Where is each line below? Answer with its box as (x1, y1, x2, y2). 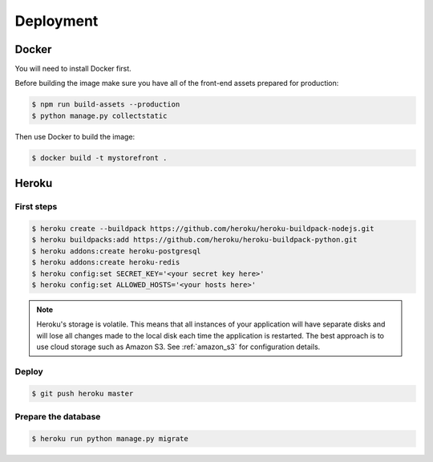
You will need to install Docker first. (14, 64, 132, 74)
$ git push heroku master (31, 389, 134, 398)
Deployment (14, 12, 99, 30)
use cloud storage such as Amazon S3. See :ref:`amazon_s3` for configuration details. (36, 342, 321, 352)
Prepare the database (14, 411, 101, 422)
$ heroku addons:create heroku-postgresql (31, 246, 201, 256)
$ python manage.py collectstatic (31, 111, 168, 120)
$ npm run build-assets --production (31, 100, 180, 109)
